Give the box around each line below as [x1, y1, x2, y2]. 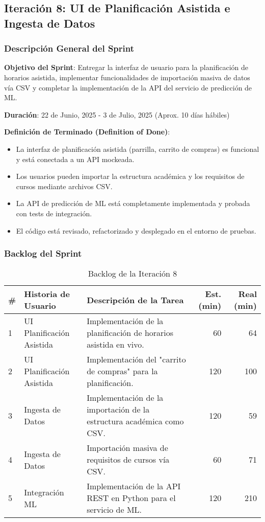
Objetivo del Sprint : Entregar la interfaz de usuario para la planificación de [4, 62, 248, 73]
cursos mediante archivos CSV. [16, 180, 113, 191]
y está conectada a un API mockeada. [16, 153, 135, 164]
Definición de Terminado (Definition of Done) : [4, 126, 170, 137]
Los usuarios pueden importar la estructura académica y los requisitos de [16, 171, 245, 181]
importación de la [87, 403, 150, 416]
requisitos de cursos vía [87, 453, 170, 466]
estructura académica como [87, 415, 184, 427]
